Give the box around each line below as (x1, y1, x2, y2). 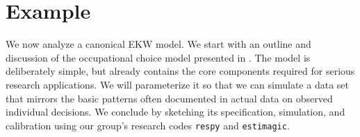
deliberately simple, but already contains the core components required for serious (6, 64, 355, 78)
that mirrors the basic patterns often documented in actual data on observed (6, 91, 333, 105)
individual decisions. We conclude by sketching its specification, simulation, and (6, 104, 345, 119)
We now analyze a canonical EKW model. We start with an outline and (6, 37, 311, 51)
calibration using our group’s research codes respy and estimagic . (6, 118, 290, 132)
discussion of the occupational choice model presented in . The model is (6, 50, 311, 64)
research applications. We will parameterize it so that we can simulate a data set (6, 77, 349, 91)
